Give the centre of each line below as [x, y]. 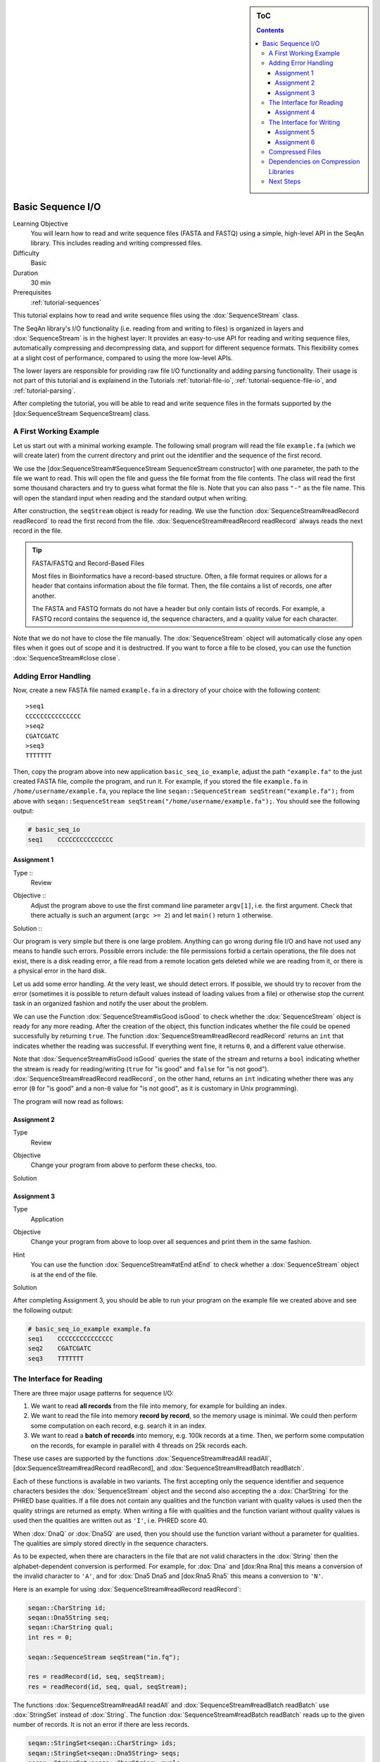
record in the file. [38, 530]
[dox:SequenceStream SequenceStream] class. [82, 413]
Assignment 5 [295, 132]
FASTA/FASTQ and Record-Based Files [88, 563]
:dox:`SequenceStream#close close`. [66, 658]
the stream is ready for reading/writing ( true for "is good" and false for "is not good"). [141, 1068]
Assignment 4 [295, 112]
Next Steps [285, 181]
